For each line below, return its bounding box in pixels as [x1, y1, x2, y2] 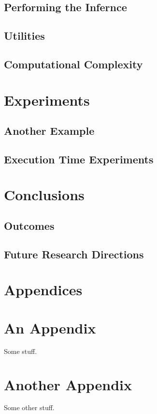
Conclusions [4, 185, 85, 205]
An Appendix [4, 318, 96, 337]
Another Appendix [4, 374, 132, 394]
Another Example [4, 123, 95, 138]
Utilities [4, 28, 45, 43]
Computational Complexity [4, 56, 143, 71]
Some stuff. [4, 346, 37, 356]
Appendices [4, 280, 83, 300]
